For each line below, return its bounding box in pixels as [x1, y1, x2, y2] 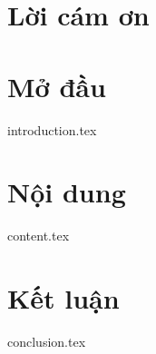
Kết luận [7, 280, 120, 316]
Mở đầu [7, 67, 106, 104]
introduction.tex [7, 120, 97, 139]
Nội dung [7, 173, 126, 211]
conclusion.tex [7, 331, 86, 350]
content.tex [7, 226, 70, 245]
